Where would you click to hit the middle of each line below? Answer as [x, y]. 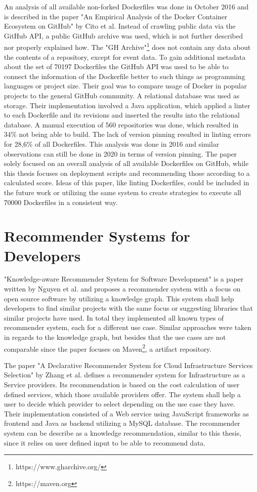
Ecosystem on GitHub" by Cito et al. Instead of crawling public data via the [120, 26]
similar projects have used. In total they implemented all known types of [114, 317]
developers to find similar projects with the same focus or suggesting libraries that [128, 308]
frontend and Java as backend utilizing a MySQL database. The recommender [122, 423]
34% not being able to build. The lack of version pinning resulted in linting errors [128, 134]
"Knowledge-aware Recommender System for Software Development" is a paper [124, 279]
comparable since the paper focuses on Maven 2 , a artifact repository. [108, 348]
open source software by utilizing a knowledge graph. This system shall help [119, 298]
